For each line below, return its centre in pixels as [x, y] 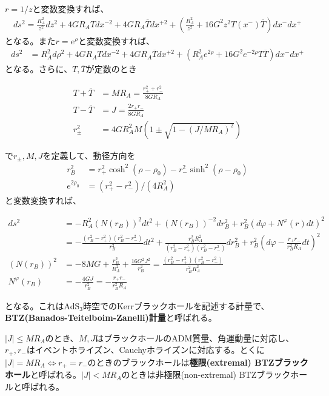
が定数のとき [111, 69]
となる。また [30, 40]
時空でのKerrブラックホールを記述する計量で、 [176, 305]
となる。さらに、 [39, 69]
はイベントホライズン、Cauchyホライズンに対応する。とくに [146, 350]
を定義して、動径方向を [89, 155]
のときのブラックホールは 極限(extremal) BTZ [181, 362]
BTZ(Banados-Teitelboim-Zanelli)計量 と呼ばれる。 [111, 317]
